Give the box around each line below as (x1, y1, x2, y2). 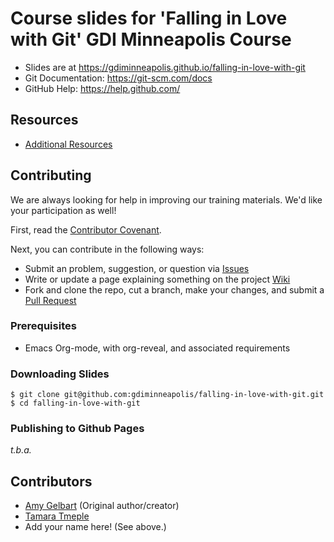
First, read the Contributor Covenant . (10, 223, 162, 236)
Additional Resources (24, 138, 113, 150)
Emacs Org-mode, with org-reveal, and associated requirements (24, 342, 291, 354)
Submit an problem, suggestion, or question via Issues (24, 262, 250, 274)
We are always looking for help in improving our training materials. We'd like (10, 193, 323, 206)
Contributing (10, 167, 92, 184)
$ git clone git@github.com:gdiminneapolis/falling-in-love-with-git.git (10, 390, 325, 400)
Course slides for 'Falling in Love (10, 7, 288, 30)
